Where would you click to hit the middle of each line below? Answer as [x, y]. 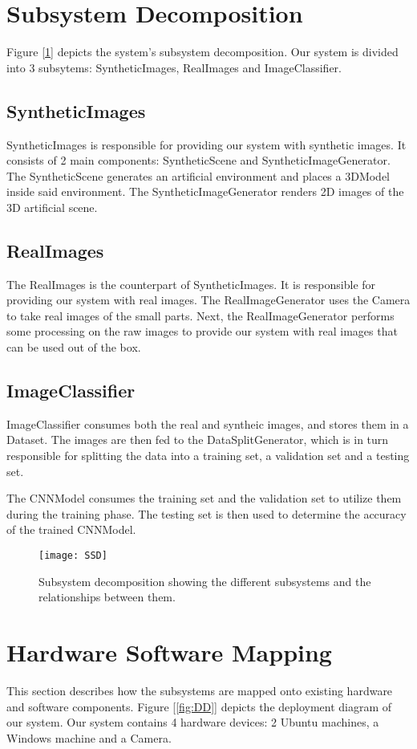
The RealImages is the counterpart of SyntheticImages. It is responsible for [191, 284]
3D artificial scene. [52, 207]
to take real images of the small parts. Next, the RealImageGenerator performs [200, 315]
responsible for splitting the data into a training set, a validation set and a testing [208, 456]
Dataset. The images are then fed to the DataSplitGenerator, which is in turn [198, 440]
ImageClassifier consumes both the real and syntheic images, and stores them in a [208, 423]
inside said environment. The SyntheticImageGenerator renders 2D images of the [205, 191]
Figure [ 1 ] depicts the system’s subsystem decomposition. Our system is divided [202, 52]
